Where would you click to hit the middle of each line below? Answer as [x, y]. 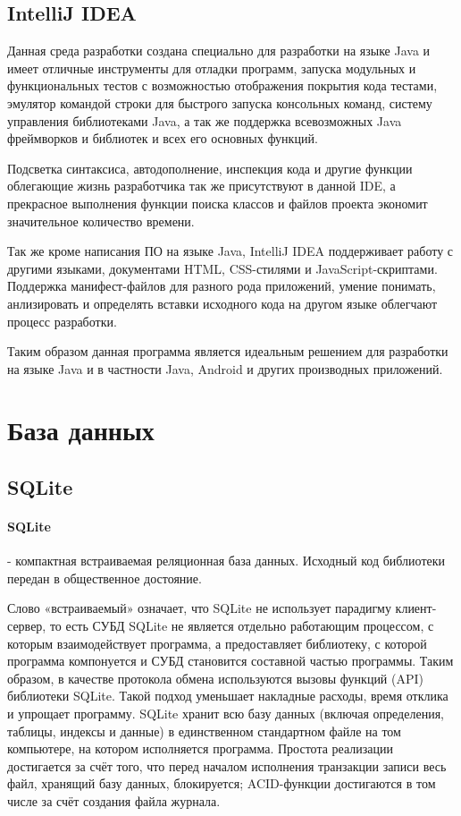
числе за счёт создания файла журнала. [114, 800]
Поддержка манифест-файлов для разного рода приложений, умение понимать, [222, 286]
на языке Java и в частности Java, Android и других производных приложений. [225, 368]
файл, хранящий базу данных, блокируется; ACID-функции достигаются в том [222, 783]
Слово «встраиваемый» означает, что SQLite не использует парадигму [199, 608]
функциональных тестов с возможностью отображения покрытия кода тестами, [222, 85]
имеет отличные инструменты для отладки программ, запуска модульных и [212, 68]
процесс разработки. [62, 321]
